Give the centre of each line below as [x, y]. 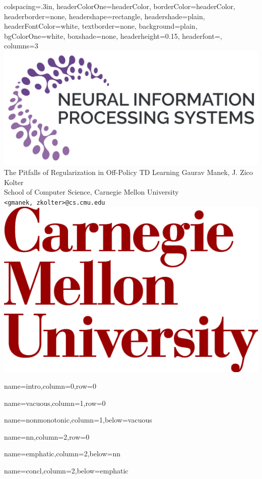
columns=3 [21, 46]
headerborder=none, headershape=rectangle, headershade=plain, [105, 16]
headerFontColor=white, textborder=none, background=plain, [101, 26]
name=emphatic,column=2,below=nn [62, 454]
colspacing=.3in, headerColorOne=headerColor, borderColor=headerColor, [120, 6]
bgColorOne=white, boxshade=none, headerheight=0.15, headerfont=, [113, 36]
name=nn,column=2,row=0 [47, 436]
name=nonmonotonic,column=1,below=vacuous [78, 420]
